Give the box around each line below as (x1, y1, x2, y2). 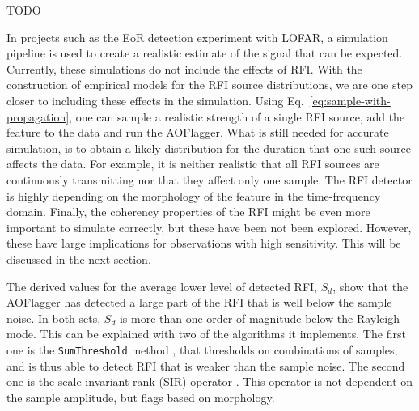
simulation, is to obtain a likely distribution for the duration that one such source (6, 139, 411, 156)
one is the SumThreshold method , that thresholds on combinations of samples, (6, 341, 398, 358)
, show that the (332, 278, 408, 294)
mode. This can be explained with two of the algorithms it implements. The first (6, 325, 406, 342)
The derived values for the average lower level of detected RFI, (6, 278, 318, 294)
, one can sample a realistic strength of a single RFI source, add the (69, 108, 405, 125)
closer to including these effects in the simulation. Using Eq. (6, 91, 304, 108)
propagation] (6, 108, 70, 125)
